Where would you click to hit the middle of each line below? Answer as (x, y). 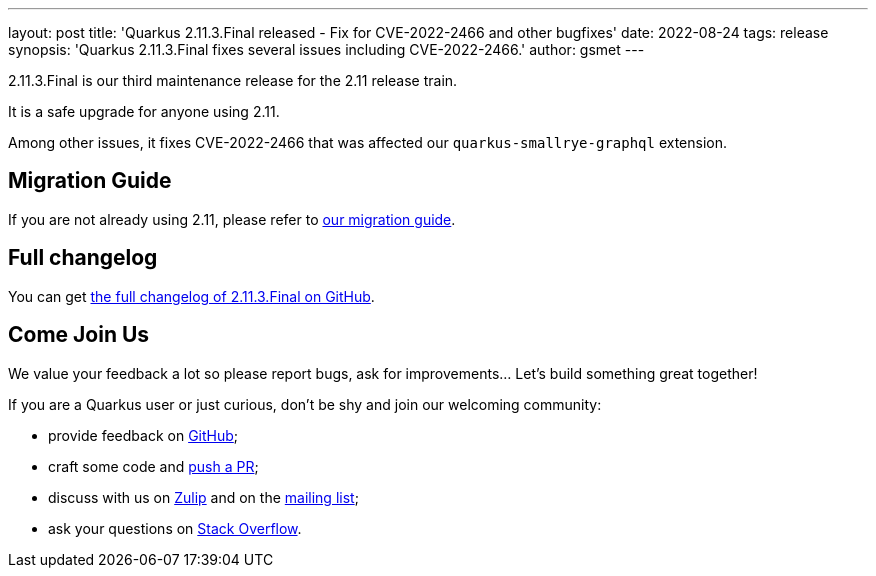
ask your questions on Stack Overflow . (175, 528)
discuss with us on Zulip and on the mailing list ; (203, 497)
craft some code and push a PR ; (153, 466)
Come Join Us (79, 335)
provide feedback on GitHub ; (143, 435)
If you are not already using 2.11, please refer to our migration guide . (232, 219)
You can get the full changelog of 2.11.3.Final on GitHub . (191, 296)
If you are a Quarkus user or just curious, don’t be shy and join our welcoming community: (305, 404)
